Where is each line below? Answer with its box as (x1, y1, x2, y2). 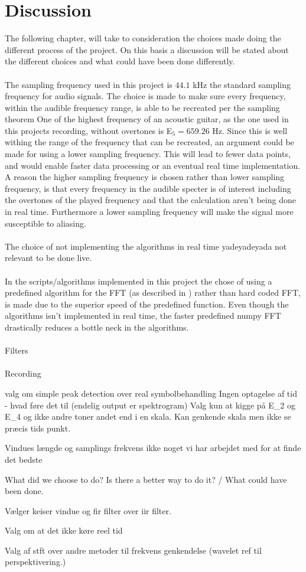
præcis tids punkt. (5, 421, 71, 434)
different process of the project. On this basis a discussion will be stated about (5, 43, 289, 55)
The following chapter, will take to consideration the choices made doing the (5, 32, 281, 44)
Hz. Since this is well (212, 124, 288, 136)
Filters (5, 344, 28, 357)
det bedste (5, 453, 43, 465)
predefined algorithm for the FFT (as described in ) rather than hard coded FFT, (5, 286, 301, 299)
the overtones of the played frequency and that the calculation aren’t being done (5, 194, 296, 206)
